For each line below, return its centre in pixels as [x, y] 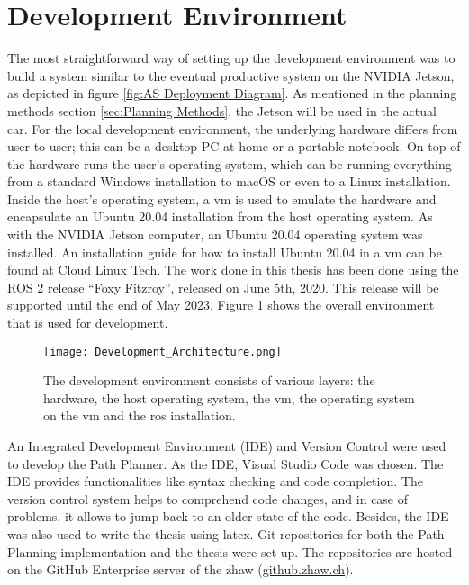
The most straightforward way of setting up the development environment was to [231, 58]
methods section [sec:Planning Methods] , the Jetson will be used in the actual [222, 110]
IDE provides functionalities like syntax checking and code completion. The [215, 481]
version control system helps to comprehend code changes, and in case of [208, 498]
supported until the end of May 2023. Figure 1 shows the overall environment [221, 305]
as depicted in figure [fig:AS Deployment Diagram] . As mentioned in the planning [232, 93]
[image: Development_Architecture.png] [162, 351]
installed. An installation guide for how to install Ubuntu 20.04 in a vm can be [225, 252]
